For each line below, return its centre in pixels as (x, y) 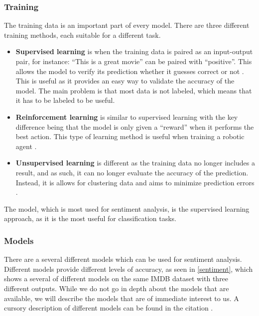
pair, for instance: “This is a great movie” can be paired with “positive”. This (134, 61)
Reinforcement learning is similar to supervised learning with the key (127, 117)
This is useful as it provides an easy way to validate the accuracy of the (125, 81)
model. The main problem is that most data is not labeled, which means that (134, 90)
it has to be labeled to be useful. (65, 100)
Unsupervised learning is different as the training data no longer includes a (135, 163)
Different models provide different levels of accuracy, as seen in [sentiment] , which (129, 269)
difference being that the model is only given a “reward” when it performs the (135, 126)
